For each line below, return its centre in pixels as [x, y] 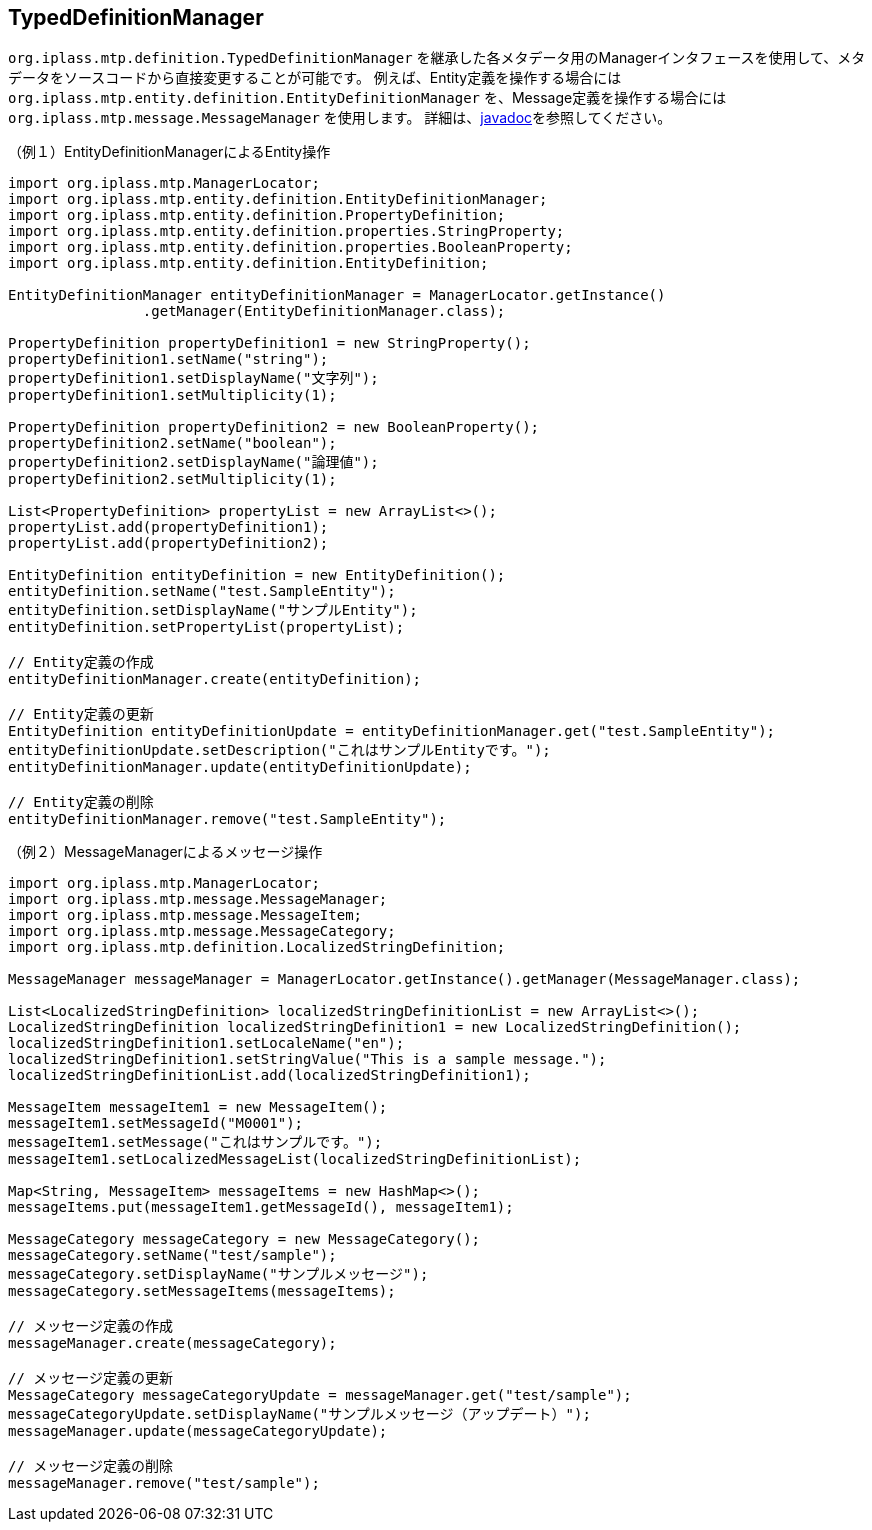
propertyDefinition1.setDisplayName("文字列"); [193, 378]
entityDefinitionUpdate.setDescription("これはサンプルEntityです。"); [279, 750]
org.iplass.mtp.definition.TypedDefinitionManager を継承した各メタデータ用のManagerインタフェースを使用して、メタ [437, 58]
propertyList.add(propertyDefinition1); [168, 527]
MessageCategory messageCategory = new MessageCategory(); [244, 1239]
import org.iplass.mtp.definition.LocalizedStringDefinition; [257, 947]
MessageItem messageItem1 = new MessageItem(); [198, 1107]
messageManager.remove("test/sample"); [164, 1483]
